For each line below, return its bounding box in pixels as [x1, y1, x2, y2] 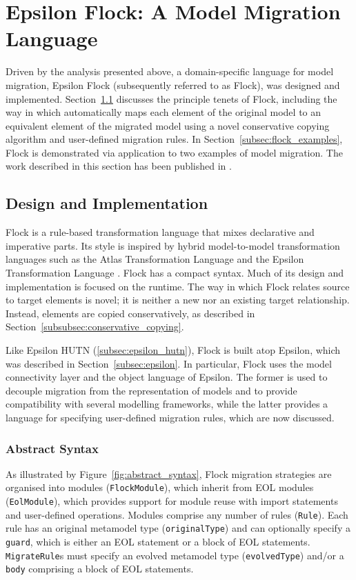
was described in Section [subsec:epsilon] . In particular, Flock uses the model [6, 356, 332, 370]
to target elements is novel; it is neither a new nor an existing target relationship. [6, 292, 350, 307]
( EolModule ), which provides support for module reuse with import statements [6, 494, 338, 508]
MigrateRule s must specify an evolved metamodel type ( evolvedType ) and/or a [6, 548, 344, 562]
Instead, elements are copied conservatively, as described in [6, 306, 255, 320]
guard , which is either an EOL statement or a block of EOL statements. [6, 534, 310, 549]
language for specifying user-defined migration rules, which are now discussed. [6, 410, 335, 424]
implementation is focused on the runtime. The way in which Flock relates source [6, 279, 350, 293]
